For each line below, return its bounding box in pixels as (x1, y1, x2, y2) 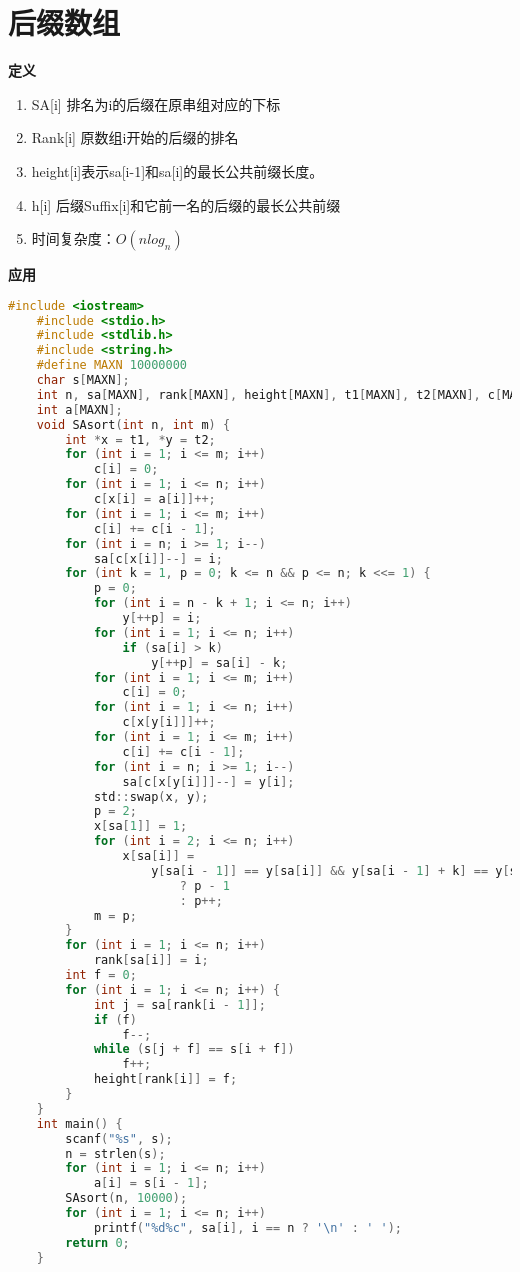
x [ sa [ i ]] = (122, 849, 195, 864)
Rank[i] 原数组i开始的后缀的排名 (31, 127, 239, 148)
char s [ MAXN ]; (36, 373, 130, 388)
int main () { (36, 1116, 123, 1131)
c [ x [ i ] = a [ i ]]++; (93, 492, 216, 507)
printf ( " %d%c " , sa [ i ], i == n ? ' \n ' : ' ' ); (93, 1220, 402, 1235)
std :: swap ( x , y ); (93, 789, 209, 804)
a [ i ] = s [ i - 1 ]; (93, 1176, 209, 1191)
